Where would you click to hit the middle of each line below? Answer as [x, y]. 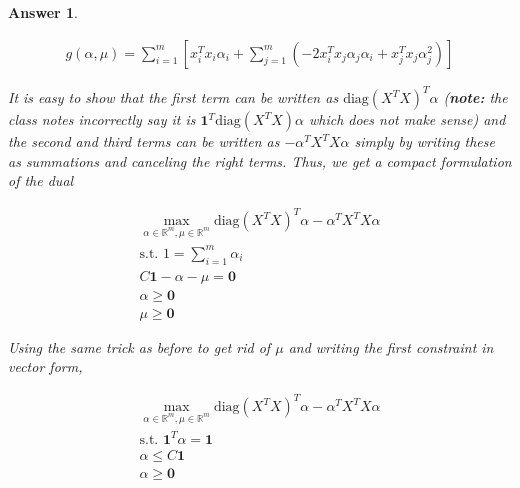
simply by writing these [424, 141]
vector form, [45, 366]
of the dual [41, 180]
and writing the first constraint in [391, 346]
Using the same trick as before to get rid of [139, 346]
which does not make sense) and [407, 119]
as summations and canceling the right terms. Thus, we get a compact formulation [260, 160]
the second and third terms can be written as [144, 141]
